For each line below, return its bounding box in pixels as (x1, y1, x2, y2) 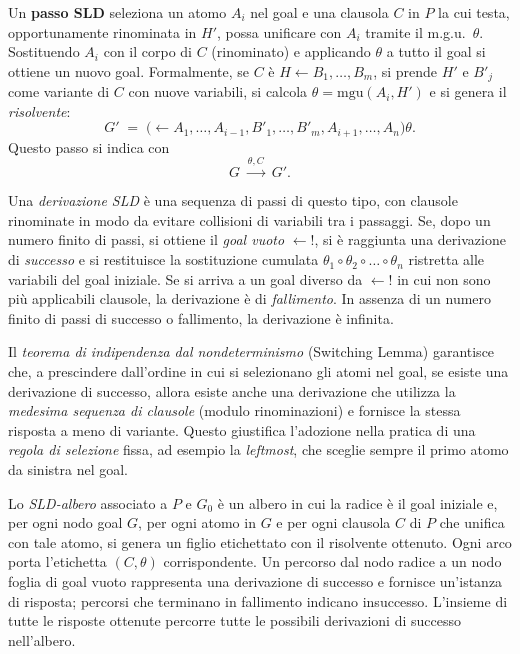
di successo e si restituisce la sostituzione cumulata (8, 249, 319, 270)
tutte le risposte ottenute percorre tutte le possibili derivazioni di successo (8, 610, 461, 631)
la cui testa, (438, 2, 510, 22)
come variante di (8, 81, 110, 102)
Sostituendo (8, 41, 80, 62)
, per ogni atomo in (138, 512, 256, 533)
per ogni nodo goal (8, 512, 123, 533)
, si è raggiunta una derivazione (314, 229, 506, 250)
